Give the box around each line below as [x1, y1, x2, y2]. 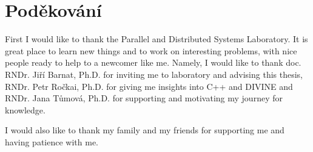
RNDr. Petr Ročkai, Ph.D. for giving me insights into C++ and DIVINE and [5, 80, 293, 92]
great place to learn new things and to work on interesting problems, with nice [5, 44, 297, 57]
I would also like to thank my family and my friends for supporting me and [5, 124, 284, 136]
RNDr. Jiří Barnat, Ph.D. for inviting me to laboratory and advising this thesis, [5, 68, 303, 80]
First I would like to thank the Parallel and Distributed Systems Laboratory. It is [5, 33, 308, 45]
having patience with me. [5, 135, 98, 148]
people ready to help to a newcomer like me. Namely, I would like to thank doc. [5, 56, 301, 69]
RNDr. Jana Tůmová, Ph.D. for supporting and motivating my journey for [5, 92, 283, 104]
